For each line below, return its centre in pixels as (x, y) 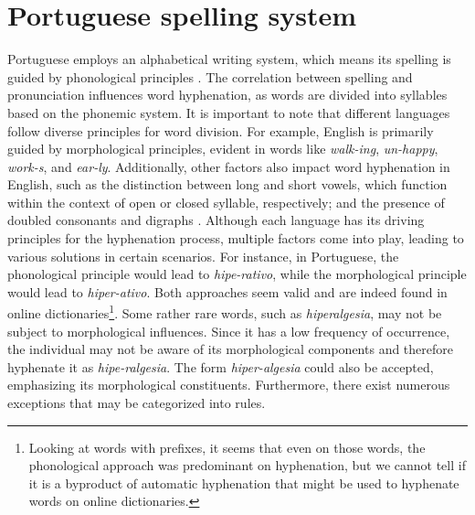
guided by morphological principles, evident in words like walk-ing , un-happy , (223, 149)
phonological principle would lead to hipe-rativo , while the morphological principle (237, 274)
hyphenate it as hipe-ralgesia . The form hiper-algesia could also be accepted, (221, 366)
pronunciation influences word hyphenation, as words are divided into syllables (227, 95)
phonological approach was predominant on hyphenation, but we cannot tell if (247, 465)
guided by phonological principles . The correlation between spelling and (210, 76)
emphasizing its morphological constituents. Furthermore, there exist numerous (229, 385)
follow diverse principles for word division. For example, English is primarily (221, 130)
